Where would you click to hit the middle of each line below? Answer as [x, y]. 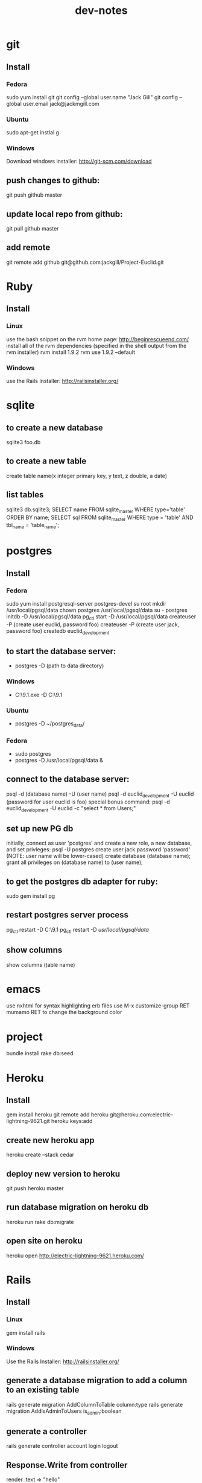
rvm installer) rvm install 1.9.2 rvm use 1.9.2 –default [71, 352]
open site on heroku [44, 1241]
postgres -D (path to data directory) [59, 666]
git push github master [34, 195]
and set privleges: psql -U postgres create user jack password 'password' [98, 850]
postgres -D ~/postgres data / [50, 724]
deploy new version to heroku [63, 1174]
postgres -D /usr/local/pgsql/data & [59, 761]
